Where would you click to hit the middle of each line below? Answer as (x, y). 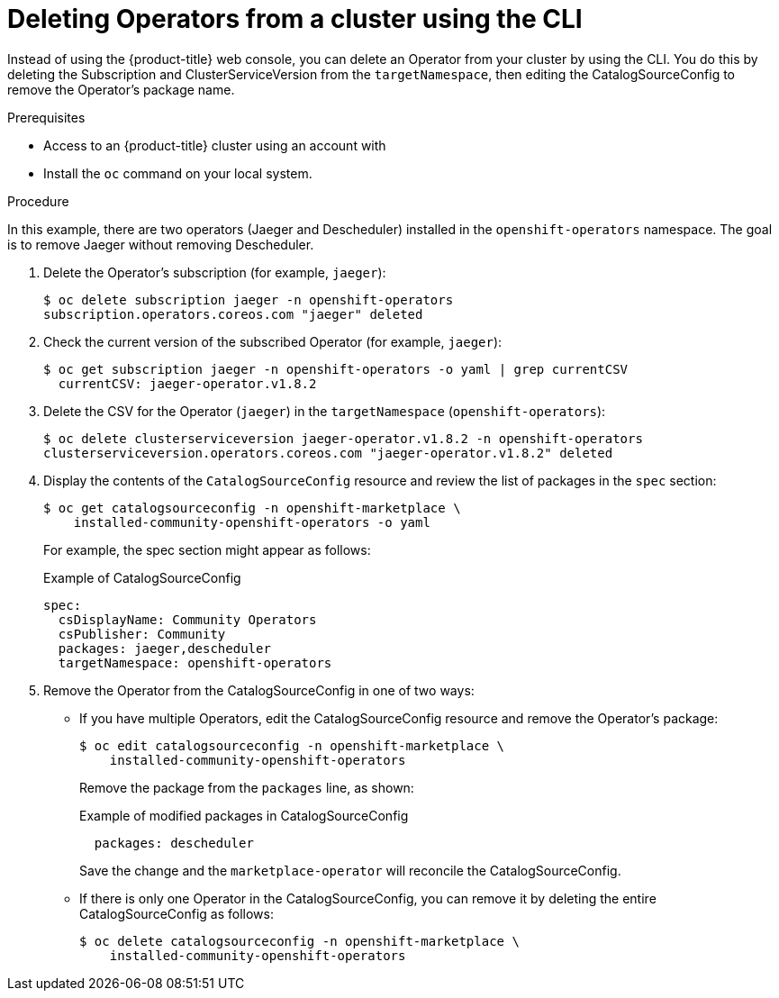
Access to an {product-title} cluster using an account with (215, 145)
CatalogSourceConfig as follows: (177, 913)
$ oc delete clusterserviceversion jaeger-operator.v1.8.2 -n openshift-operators (343, 438)
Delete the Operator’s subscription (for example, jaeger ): (215, 272)
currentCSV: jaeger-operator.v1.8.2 (187, 383)
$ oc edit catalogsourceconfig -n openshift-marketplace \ (292, 745)
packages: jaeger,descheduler (164, 648)
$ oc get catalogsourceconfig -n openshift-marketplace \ (252, 508)
